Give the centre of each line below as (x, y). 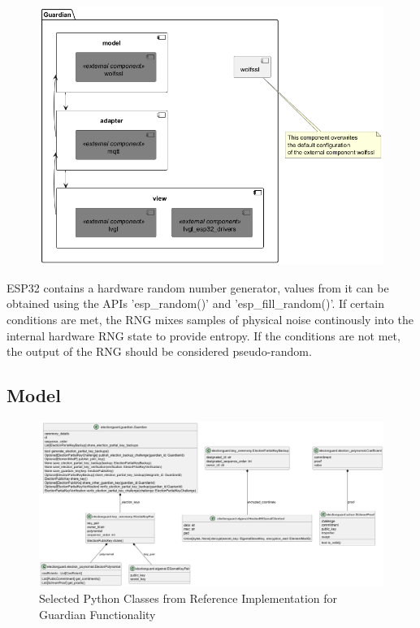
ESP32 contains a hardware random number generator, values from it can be (198, 287)
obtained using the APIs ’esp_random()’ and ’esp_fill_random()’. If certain (196, 303)
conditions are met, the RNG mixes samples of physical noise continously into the (210, 320)
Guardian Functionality (97, 614)
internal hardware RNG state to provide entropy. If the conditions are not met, (204, 335)
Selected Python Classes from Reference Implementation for (188, 598)
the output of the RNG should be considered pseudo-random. (159, 351)
